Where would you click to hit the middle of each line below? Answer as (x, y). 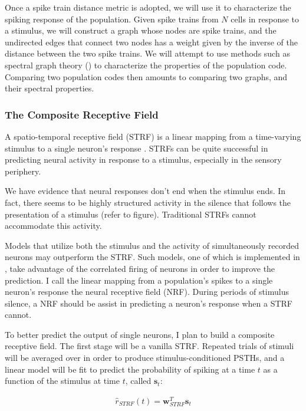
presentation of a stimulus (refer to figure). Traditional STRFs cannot (131, 214)
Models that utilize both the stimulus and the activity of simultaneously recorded (152, 245)
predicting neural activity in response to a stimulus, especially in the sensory (143, 160)
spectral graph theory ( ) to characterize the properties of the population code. (146, 65)
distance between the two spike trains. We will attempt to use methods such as (147, 53)
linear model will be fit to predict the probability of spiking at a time (130, 369)
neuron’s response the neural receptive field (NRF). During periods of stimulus (147, 292)
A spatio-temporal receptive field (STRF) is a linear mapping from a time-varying (153, 136)
